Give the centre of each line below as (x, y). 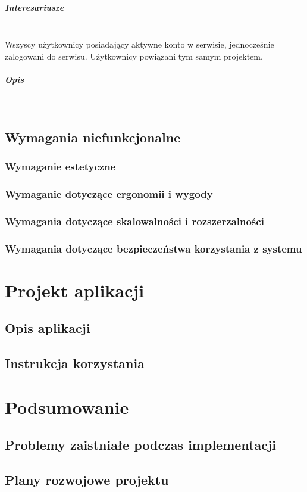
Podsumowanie (67, 407)
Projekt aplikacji (75, 290)
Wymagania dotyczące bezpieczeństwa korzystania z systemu (153, 248)
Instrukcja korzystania (75, 363)
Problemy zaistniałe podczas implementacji (141, 445)
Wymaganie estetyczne (60, 166)
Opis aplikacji (48, 328)
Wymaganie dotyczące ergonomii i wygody (109, 194)
